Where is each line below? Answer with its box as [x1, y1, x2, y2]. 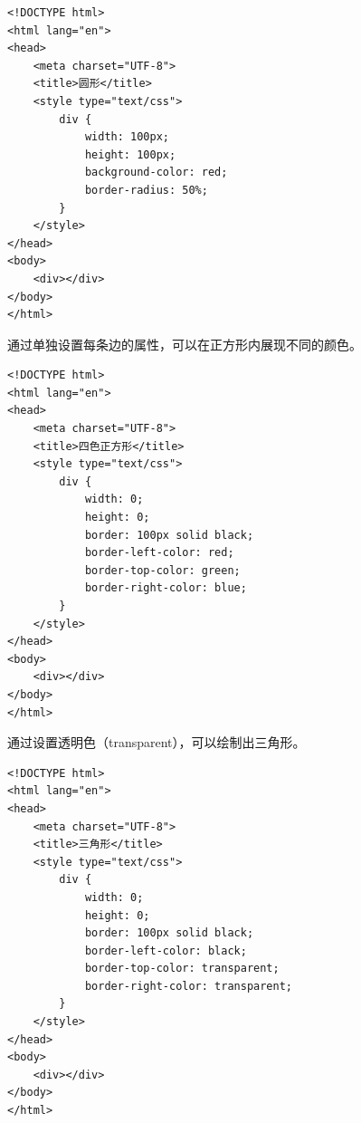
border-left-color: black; [84, 944, 247, 957]
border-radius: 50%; [84, 183, 208, 197]
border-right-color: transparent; [84, 979, 292, 993]
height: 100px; [84, 148, 176, 161]
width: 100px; [84, 130, 169, 144]
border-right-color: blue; [84, 581, 247, 595]
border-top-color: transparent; [84, 962, 280, 975]
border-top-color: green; [84, 563, 241, 577]
